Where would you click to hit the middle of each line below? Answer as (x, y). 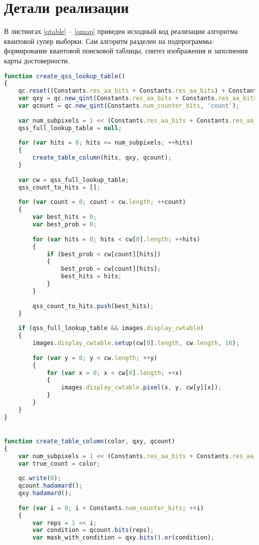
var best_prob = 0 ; (65, 224)
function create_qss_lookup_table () (65, 76)
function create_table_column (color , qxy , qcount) (90, 441)
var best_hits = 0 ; (65, 217)
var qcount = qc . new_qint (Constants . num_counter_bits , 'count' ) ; (129, 106)
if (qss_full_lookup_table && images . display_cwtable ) (111, 328)
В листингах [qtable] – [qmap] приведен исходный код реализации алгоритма (121, 31)
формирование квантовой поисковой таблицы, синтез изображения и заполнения (126, 51)
